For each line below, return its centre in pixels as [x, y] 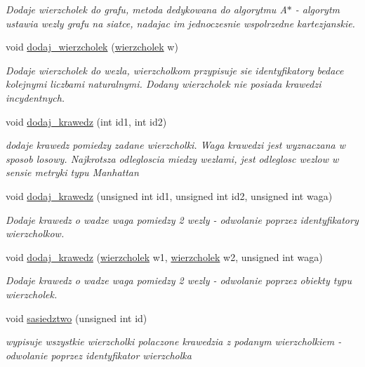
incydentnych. [35, 97]
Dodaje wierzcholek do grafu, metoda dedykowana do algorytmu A [146, 9]
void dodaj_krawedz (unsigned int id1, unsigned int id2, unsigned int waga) [169, 195]
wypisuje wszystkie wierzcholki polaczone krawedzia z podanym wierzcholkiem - [174, 341]
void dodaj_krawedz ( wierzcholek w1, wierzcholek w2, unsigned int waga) [164, 256]
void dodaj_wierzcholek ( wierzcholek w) [92, 47]
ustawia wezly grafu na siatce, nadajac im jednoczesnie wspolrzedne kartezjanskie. [180, 23]
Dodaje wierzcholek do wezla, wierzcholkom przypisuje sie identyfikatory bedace [175, 70]
